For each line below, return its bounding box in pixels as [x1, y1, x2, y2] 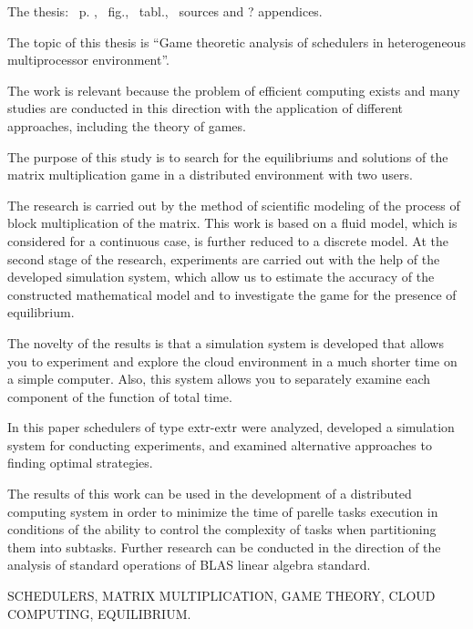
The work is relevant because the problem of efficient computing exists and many [7, 80, 460, 99]
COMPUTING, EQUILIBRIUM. [7, 603, 191, 623]
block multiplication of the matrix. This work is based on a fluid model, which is [7, 213, 458, 232]
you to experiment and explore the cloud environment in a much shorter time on [7, 351, 458, 370]
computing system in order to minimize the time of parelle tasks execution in [7, 501, 438, 521]
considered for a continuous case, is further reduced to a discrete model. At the [7, 231, 448, 250]
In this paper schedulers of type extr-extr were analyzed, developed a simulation [7, 418, 455, 437]
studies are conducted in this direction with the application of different [7, 98, 403, 118]
